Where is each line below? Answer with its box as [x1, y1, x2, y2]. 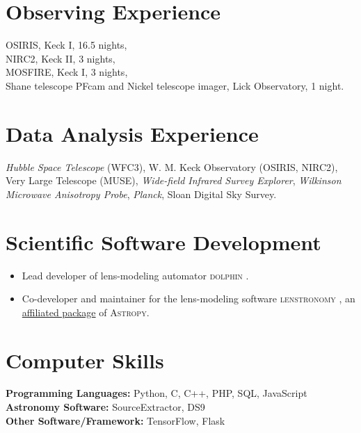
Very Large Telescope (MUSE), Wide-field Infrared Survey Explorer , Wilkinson [6, 173, 342, 188]
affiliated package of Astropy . [22, 304, 150, 319]
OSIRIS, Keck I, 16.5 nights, [6, 38, 127, 52]
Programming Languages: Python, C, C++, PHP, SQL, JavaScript [6, 386, 307, 400]
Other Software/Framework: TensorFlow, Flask [6, 413, 225, 427]
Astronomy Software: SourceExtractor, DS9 [6, 400, 205, 414]
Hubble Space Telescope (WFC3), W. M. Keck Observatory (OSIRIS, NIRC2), [6, 159, 338, 174]
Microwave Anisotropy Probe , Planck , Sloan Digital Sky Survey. [6, 186, 277, 201]
